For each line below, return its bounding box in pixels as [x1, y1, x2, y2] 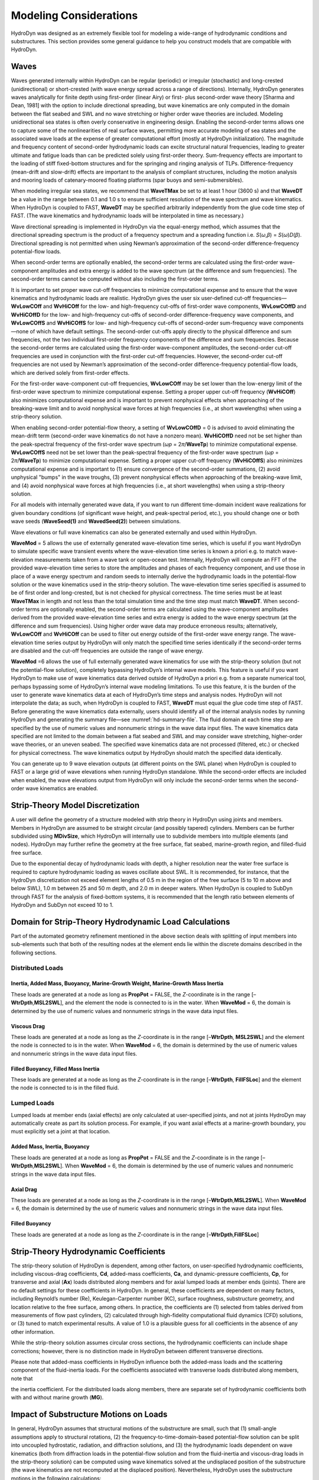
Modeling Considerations [11, 9, 138, 22]
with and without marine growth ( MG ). [11, 1394, 104, 1401]
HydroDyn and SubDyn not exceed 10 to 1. [11, 902, 114, 909]
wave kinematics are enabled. [25, 785, 99, 792]
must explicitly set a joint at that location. [11, 1128, 110, 1135]
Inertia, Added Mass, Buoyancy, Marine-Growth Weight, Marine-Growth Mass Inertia [11, 980, 224, 987]
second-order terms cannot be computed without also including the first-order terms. [11, 275, 220, 282]
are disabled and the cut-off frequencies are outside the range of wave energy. [11, 647, 204, 654]
